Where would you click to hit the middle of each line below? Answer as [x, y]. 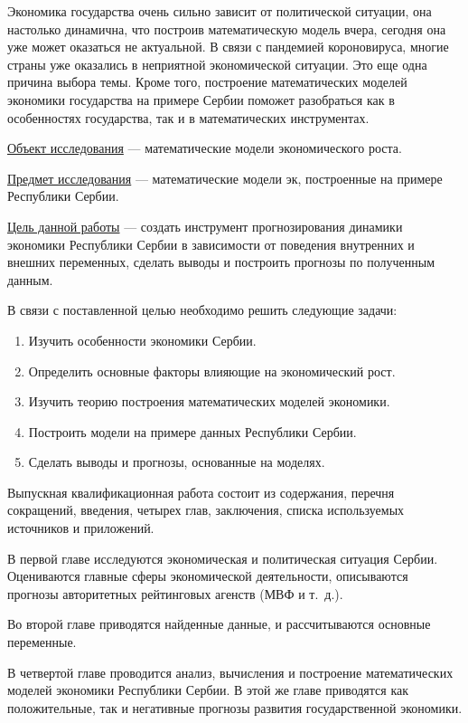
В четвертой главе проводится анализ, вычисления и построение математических [230, 672]
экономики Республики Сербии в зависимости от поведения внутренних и [211, 244]
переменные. [42, 642]
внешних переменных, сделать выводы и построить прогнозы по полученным [221, 262]
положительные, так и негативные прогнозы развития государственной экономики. [235, 707]
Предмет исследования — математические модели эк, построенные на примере [225, 178]
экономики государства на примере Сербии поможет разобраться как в [201, 99]
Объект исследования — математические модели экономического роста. [205, 148]
